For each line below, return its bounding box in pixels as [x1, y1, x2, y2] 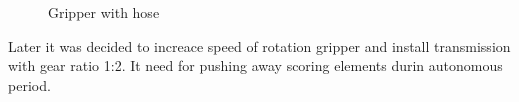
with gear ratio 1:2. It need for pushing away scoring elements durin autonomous [8, 55, 503, 76]
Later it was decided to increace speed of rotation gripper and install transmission [8, 35, 511, 56]
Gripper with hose [48, 2, 160, 22]
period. [8, 74, 51, 95]
